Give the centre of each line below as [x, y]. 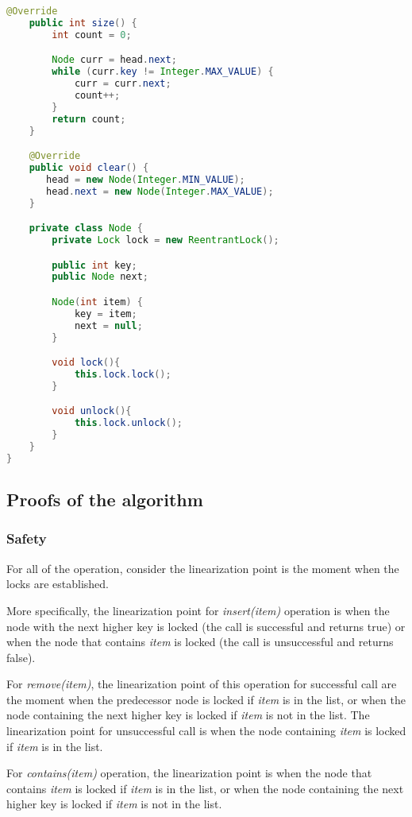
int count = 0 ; [92, 35]
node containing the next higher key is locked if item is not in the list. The [188, 715]
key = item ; [106, 314]
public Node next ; [100, 277]
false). [21, 657]
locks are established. [58, 584]
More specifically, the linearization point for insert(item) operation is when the [198, 610]
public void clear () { [89, 167]
